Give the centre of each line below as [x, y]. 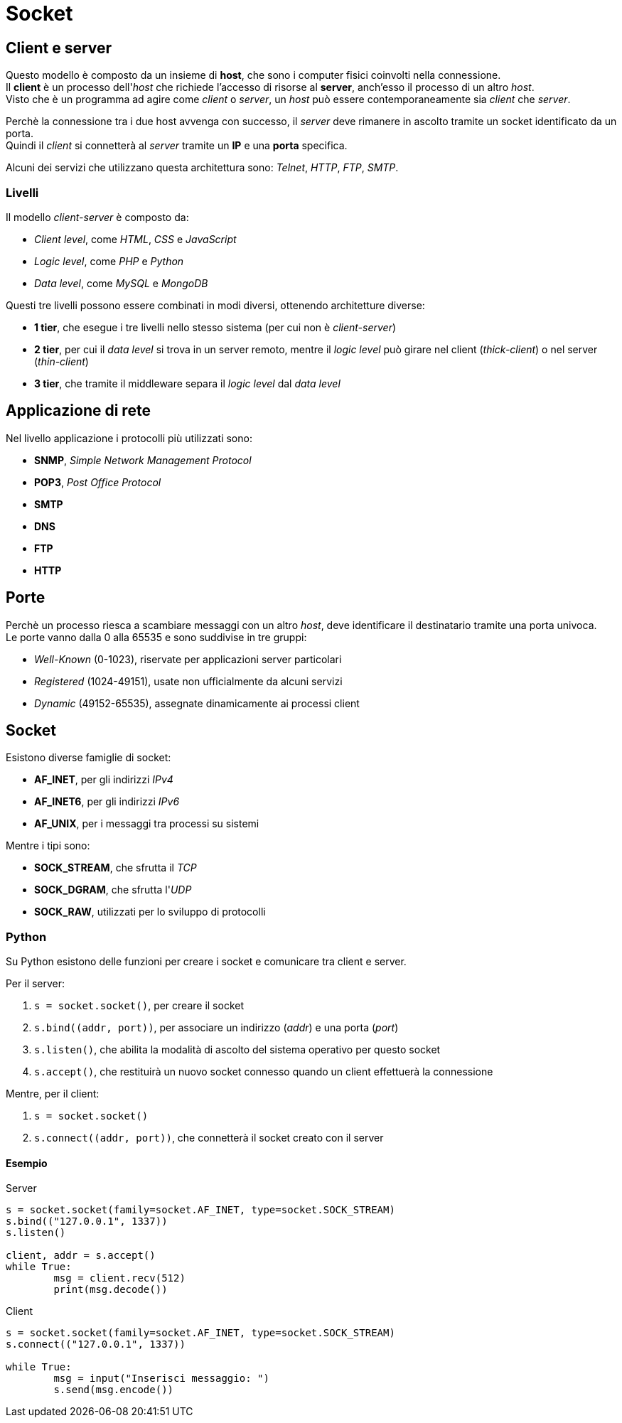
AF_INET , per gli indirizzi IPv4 [104, 780]
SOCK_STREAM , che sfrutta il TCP [116, 868]
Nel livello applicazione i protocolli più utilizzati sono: [129, 438]
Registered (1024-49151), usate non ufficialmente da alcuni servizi [188, 681]
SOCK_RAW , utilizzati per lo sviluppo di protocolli [150, 912]
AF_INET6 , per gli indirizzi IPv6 [107, 802]
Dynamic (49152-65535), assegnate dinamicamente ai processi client [197, 703]
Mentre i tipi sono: [48, 846]
